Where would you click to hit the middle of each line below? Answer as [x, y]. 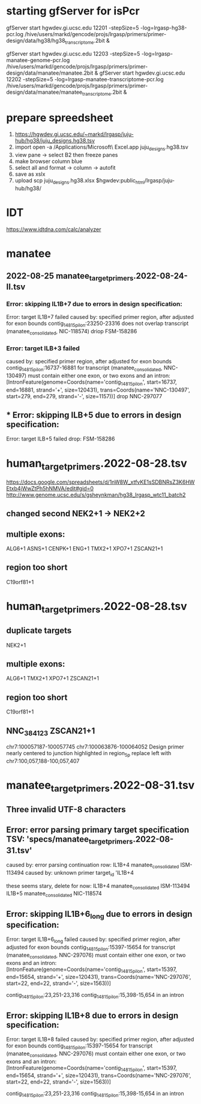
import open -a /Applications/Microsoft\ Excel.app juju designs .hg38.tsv [102, 148]
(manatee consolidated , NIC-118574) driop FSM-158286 [72, 332]
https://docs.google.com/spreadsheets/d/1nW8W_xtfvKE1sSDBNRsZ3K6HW [100, 482]
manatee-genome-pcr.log [38, 60]
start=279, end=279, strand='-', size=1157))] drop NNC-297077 [84, 396]
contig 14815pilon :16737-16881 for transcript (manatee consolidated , [84, 368]
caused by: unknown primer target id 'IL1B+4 [79, 873]
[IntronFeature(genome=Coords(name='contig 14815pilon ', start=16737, [91, 382]
